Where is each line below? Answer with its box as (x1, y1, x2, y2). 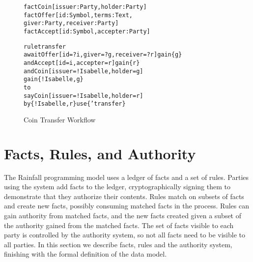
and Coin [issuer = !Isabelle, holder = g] (24, 67, 143, 75)
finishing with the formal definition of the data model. (4, 249, 167, 259)
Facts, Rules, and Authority (4, 143, 196, 163)
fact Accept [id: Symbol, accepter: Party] (24, 28, 150, 35)
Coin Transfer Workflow (24, 114, 96, 124)
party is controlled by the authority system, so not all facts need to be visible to (4, 230, 245, 240)
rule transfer (24, 43, 66, 50)
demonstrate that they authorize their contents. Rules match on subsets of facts (4, 191, 244, 201)
